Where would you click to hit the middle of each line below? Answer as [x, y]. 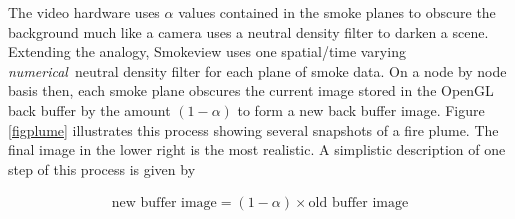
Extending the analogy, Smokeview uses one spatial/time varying [207, 51]
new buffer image [164, 203]
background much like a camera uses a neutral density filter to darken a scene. [248, 31]
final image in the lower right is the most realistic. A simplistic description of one [257, 149]
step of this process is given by [102, 168]
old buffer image [358, 203]
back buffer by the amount [89, 109]
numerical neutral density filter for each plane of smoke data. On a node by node [257, 70]
